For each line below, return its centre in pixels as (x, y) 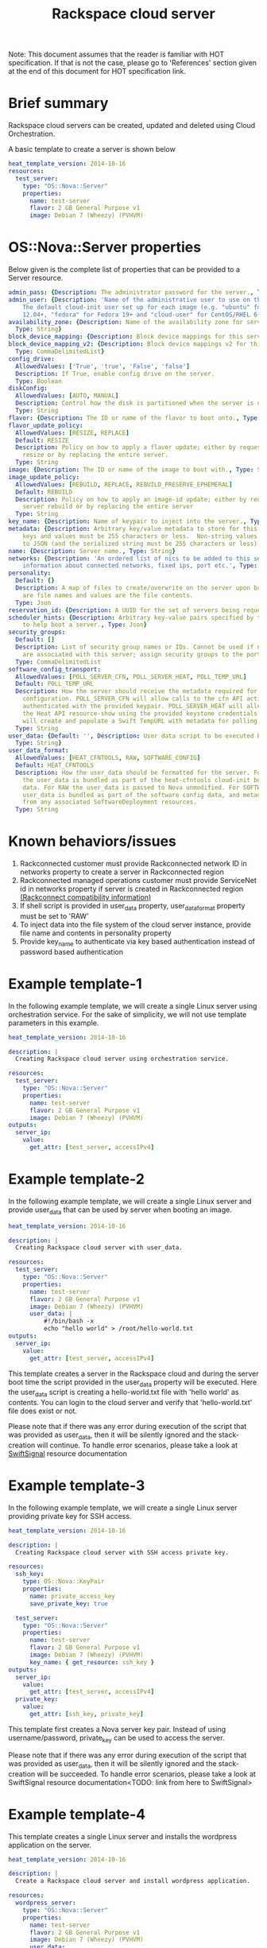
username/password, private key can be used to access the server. (116, 1739)
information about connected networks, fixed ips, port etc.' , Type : (140, 566)
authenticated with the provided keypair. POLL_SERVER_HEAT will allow (143, 707)
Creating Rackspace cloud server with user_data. (99, 1248)
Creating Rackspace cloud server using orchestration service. (122, 1059)
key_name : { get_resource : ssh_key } (92, 1662)
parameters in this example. (54, 1023)
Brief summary (58, 103)
